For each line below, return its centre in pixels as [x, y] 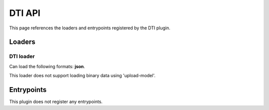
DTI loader [22, 56]
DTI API [25, 13]
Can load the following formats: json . [47, 66]
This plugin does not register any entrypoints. [56, 102]
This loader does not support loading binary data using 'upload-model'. [82, 76]
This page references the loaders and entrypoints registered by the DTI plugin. [90, 28]
